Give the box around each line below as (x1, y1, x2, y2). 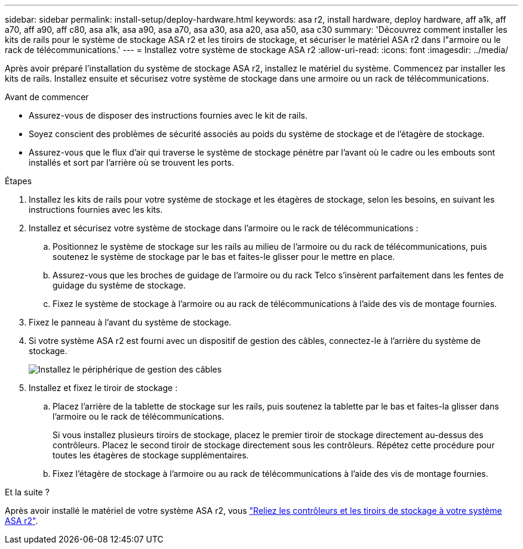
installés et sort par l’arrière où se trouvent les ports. (29, 157, 234, 168)
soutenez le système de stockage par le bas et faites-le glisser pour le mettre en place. (53, 252, 395, 262)
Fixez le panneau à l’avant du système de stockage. (29, 317, 232, 327)
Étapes (5, 176, 32, 186)
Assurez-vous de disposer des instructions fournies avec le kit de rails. (29, 110, 307, 120)
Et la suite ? (5, 487, 50, 497)
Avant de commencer (5, 92, 89, 102)
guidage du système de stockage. (53, 280, 186, 290)
